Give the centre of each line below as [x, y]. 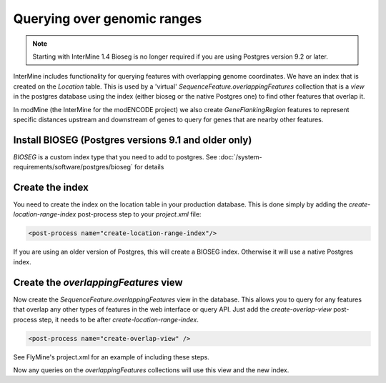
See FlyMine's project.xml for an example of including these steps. [112, 357]
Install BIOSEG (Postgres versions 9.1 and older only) [133, 140]
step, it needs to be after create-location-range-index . [119, 319]
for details [149, 167]
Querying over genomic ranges [108, 19]
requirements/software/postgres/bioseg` [73, 167]
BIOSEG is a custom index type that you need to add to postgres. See [115, 156]
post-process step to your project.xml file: [139, 214]
